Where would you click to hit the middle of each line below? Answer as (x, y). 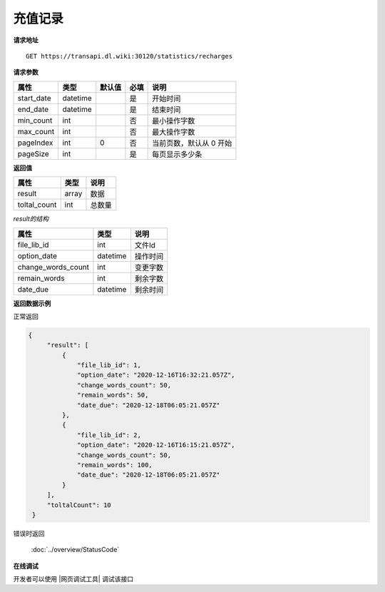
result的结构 (31, 219)
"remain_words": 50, (113, 395)
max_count (36, 131)
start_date (34, 98)
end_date (33, 109)
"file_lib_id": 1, (109, 365)
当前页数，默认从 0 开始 (192, 143)
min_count (35, 120)
